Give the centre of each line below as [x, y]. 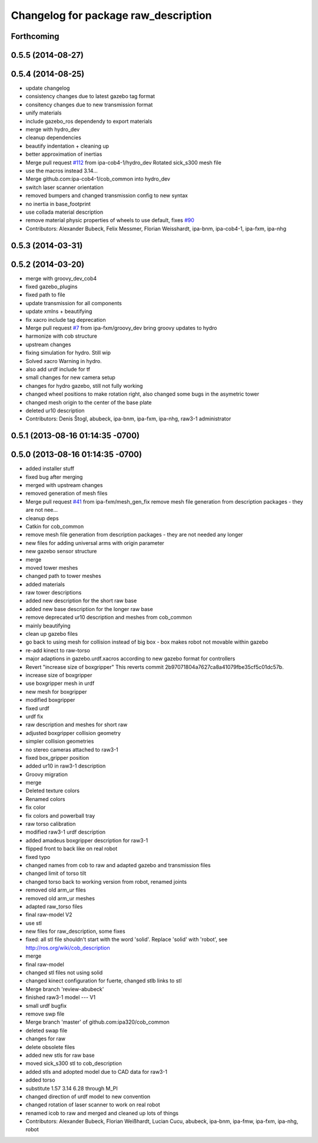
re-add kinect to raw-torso [58, 650]
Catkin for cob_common [55, 526]
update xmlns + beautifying [59, 311]
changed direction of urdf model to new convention [88, 1096]
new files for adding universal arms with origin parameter [95, 543]
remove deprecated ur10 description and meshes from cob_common [109, 618]
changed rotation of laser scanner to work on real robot [93, 1105]
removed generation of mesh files [67, 494]
